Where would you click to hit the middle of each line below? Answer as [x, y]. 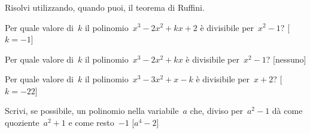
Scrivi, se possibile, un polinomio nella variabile [92, 111]
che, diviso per [216, 111]
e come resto [91, 123]
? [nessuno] [286, 59]
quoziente [22, 123]
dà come [287, 111]
